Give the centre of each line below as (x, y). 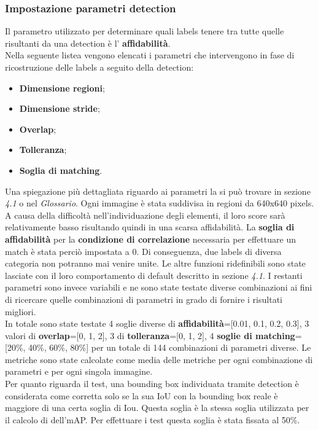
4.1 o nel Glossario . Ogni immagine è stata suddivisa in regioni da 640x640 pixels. (160, 203)
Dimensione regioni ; (62, 88)
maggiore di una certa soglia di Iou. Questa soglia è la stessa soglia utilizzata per (157, 408)
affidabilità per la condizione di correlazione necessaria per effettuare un (150, 239)
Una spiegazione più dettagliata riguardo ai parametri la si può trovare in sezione (158, 191)
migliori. (21, 311)
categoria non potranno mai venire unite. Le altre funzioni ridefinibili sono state (155, 263)
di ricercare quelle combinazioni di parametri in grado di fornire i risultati (144, 299)
